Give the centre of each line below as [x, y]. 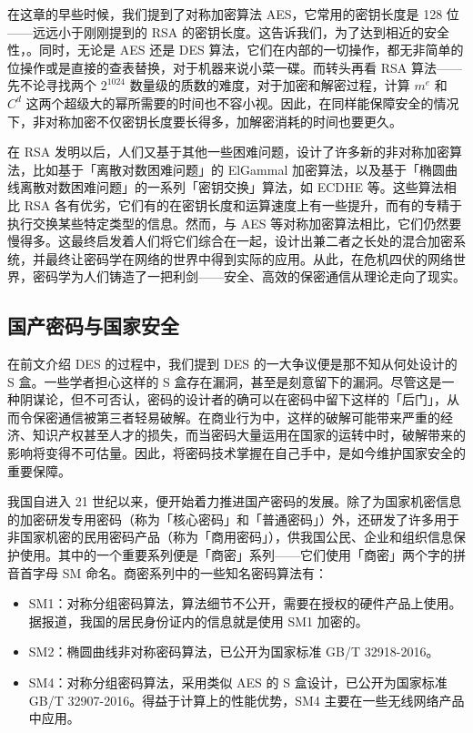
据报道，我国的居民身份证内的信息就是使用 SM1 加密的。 [198, 621]
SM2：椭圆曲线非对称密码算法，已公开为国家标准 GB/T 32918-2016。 [234, 652]
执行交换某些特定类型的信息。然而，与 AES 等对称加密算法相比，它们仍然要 [235, 223]
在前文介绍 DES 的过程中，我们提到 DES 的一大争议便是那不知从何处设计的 [232, 364]
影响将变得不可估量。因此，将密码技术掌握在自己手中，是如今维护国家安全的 [236, 453]
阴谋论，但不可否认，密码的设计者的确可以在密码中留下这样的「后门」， [233, 399]
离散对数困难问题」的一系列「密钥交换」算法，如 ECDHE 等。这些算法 [231, 187]
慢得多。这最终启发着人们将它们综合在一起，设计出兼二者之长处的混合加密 [230, 241]
